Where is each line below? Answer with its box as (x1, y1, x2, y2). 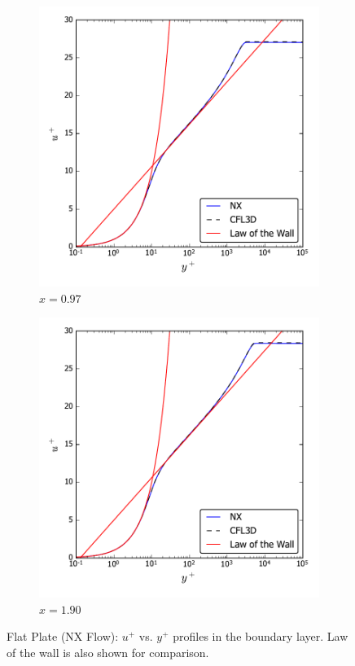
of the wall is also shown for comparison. (7, 643, 209, 660)
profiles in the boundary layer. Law (173, 628, 348, 645)
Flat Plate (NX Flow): (7, 628, 119, 645)
